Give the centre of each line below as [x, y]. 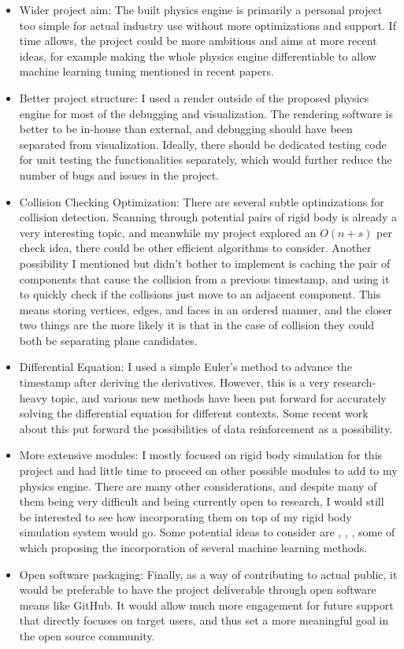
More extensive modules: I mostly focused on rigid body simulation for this [201, 455]
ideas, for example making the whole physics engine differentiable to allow [198, 56]
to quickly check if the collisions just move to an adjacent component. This [200, 294]
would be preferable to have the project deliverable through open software [198, 590]
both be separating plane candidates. [108, 340]
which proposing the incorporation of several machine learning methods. [193, 547]
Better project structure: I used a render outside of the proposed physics [194, 97]
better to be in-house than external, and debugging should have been [186, 129]
